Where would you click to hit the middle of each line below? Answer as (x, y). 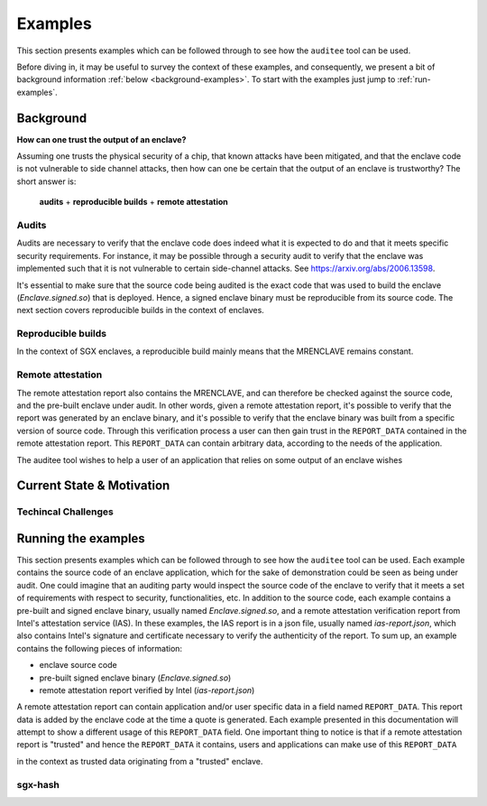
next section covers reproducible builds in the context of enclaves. (141, 310)
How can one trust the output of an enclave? (101, 139)
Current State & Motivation (93, 486)
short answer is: (46, 181)
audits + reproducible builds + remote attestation (134, 202)
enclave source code (78, 665)
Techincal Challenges (65, 512)
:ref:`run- (414, 79)
